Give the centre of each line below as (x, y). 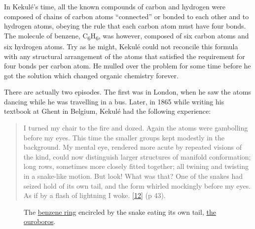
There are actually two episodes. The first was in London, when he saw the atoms (127, 92)
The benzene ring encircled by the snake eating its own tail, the (120, 212)
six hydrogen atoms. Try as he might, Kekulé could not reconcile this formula (121, 46)
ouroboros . (40, 221)
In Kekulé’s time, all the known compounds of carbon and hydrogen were (115, 6)
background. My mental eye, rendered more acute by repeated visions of (132, 147)
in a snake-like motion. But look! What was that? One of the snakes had (133, 176)
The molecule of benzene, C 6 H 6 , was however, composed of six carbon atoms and (127, 36)
